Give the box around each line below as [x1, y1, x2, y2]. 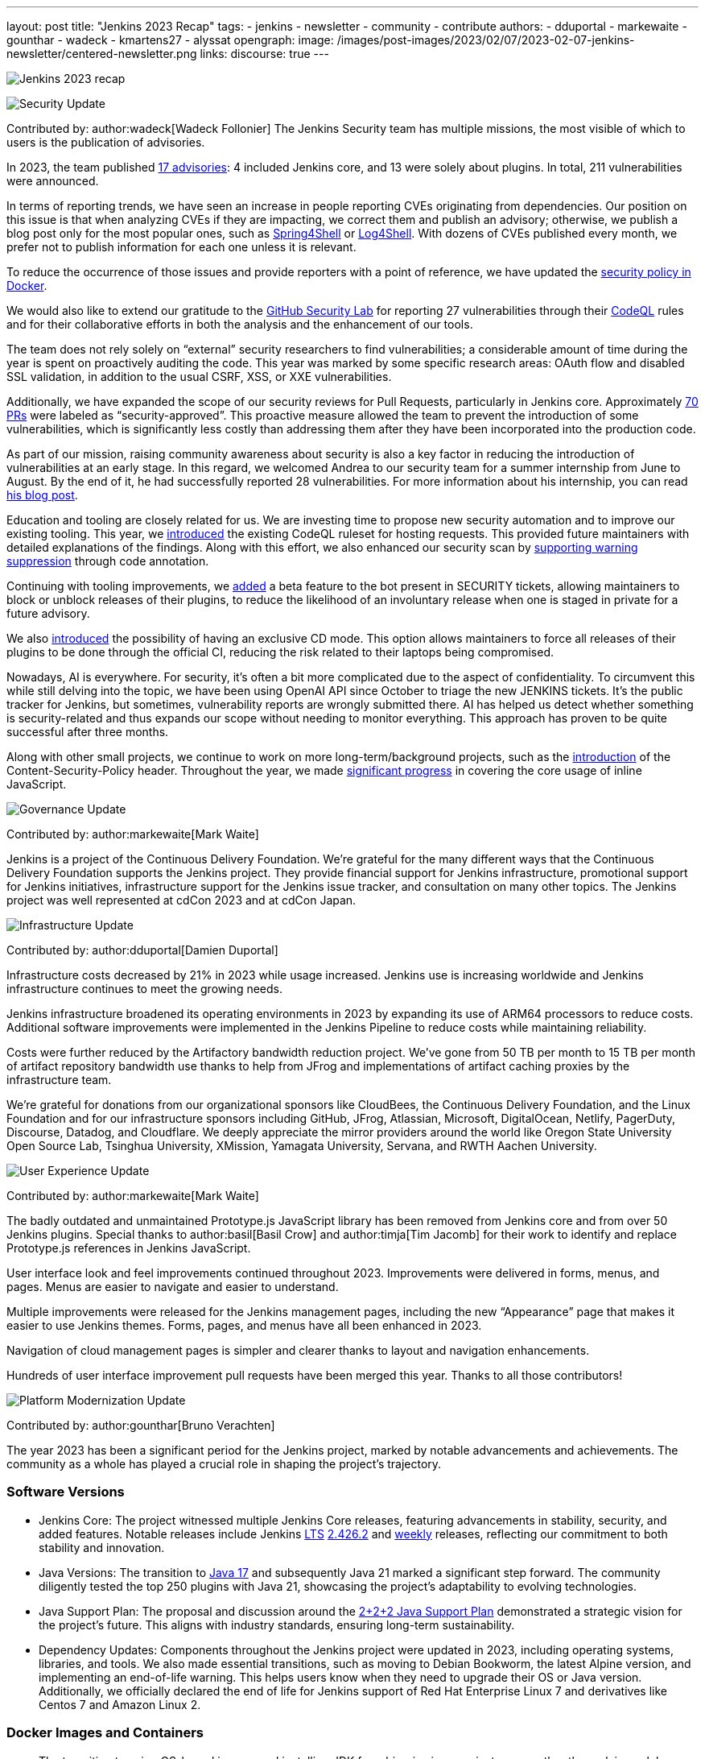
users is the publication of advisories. [6, 135, 205, 149]
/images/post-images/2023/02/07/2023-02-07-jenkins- [336, 33, 635, 47]
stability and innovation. [39, 1540, 165, 1554]
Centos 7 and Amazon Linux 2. [39, 1697, 201, 1711]
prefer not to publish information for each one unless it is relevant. [6, 240, 357, 254]
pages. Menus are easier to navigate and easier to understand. [6, 1280, 339, 1293]
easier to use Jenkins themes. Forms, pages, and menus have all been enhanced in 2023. [6, 1318, 482, 1332]
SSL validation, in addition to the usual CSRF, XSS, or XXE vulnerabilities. [6, 370, 392, 383]
